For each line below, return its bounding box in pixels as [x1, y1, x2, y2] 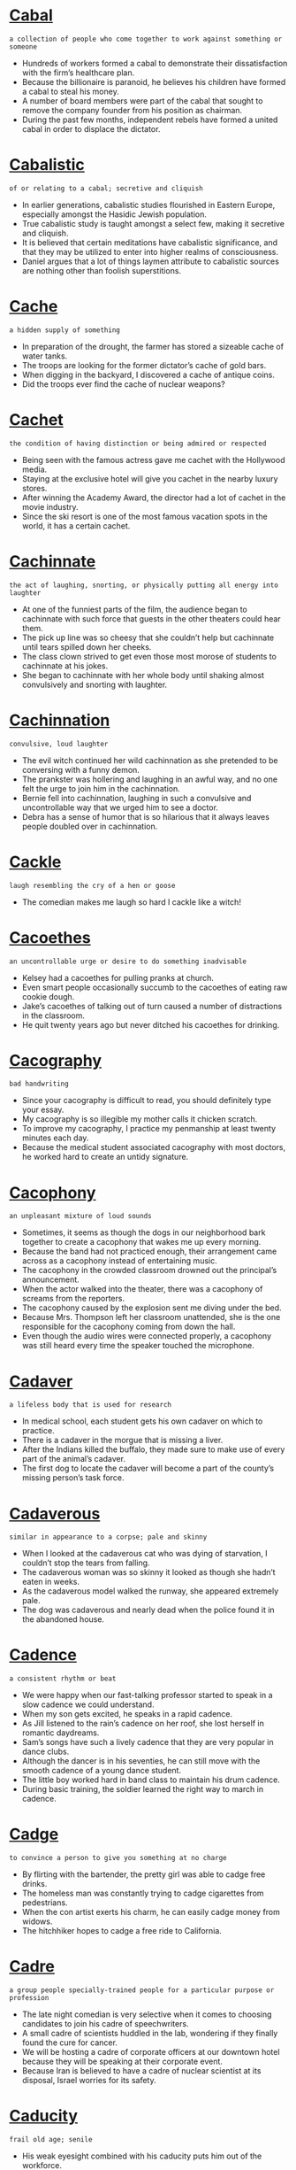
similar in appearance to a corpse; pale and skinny [9, 1533, 208, 1541]
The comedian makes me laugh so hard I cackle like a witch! [21, 896, 241, 907]
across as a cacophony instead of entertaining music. [21, 1255, 218, 1266]
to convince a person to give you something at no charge [9, 1854, 227, 1863]
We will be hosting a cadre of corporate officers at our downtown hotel [21, 2047, 280, 2058]
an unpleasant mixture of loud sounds [9, 1212, 152, 1221]
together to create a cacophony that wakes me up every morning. [21, 1237, 262, 1247]
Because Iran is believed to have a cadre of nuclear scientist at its [21, 2066, 262, 2076]
